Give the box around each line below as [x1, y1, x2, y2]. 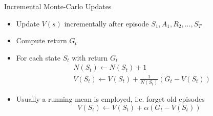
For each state [16, 52, 61, 63]
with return [72, 52, 108, 63]
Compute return [16, 35, 67, 46]
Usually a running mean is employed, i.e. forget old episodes [16, 94, 205, 104]
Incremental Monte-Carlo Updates [4, 1, 112, 11]
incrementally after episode [64, 18, 149, 28]
